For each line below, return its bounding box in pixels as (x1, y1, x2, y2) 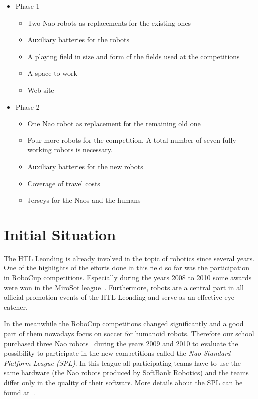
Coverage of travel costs (27, 178, 100, 188)
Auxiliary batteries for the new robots (27, 161, 143, 171)
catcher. (4, 301, 28, 312)
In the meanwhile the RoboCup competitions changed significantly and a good (4, 318, 244, 329)
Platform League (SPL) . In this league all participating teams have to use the (4, 357, 241, 368)
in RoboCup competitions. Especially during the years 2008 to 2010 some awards (4, 272, 252, 283)
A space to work (27, 68, 77, 78)
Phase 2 (15, 101, 40, 112)
